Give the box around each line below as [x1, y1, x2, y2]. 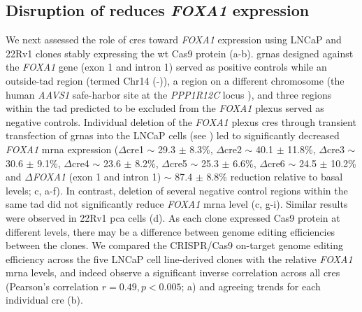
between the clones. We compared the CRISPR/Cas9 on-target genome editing [6, 238, 343, 253]
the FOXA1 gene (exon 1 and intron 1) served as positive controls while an [6, 59, 327, 74]
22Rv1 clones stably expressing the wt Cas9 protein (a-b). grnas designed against [6, 45, 354, 60]
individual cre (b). [6, 292, 83, 307]
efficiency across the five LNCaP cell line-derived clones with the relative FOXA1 [6, 251, 353, 266]
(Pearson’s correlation [6, 278, 99, 293]
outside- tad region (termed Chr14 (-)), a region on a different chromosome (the [6, 73, 345, 87]
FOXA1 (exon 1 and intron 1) [32, 169, 161, 184]
